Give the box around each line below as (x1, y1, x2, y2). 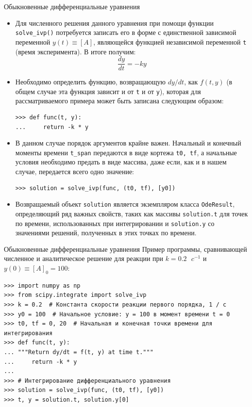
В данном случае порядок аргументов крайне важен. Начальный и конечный (15, 138, 241, 148)
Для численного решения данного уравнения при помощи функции (15, 17, 214, 28)
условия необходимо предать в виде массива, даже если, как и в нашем (15, 157, 227, 167)
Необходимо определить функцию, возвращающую (15, 77, 166, 87)
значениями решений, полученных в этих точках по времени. (15, 228, 197, 238)
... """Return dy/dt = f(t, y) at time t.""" (4, 348, 153, 356)
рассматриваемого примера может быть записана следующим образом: (15, 96, 224, 106)
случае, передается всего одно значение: (15, 166, 134, 177)
